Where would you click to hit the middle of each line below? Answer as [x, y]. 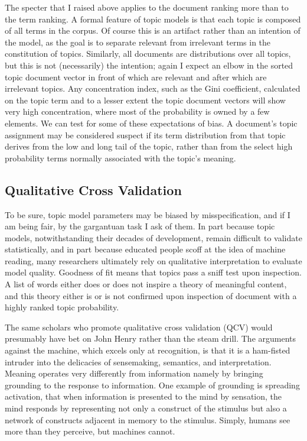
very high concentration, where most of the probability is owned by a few [137, 111]
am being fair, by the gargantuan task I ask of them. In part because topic [140, 226]
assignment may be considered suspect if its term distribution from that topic [145, 134]
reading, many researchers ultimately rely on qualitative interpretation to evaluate [153, 260]
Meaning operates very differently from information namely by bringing [134, 373]
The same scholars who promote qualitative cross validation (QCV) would [139, 327]
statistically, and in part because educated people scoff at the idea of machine [145, 249]
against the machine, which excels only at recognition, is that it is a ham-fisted [148, 350]
